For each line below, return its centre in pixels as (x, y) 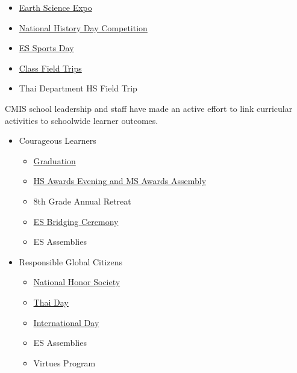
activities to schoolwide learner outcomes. (82, 120)
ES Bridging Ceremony (76, 221)
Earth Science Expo (55, 7)
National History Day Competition (83, 27)
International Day (66, 322)
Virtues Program (64, 362)
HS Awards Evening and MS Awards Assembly (120, 181)
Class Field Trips (50, 68)
